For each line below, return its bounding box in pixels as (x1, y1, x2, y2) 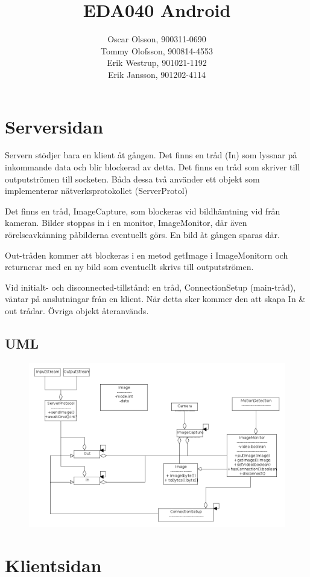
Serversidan (5, 114, 104, 138)
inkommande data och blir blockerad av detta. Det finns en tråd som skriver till (5, 161, 300, 173)
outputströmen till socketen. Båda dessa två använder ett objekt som (5, 172, 260, 185)
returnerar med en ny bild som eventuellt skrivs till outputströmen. (5, 260, 254, 273)
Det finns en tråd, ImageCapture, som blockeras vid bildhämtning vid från (5, 204, 280, 217)
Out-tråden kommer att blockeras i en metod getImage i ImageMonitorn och (5, 248, 288, 261)
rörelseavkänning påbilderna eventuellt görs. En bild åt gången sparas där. (5, 228, 280, 240)
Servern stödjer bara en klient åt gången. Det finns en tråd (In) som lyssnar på (5, 149, 297, 161)
